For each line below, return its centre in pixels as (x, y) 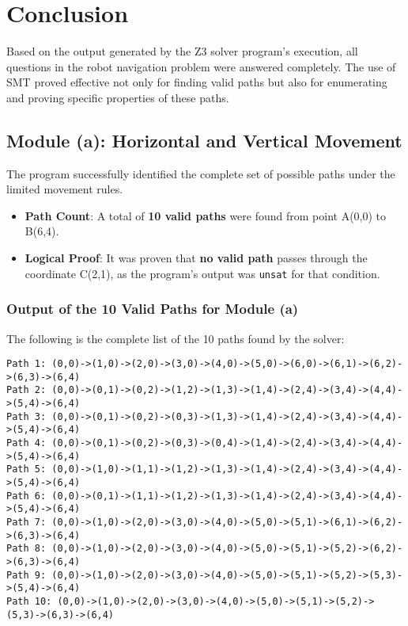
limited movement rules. (65, 189)
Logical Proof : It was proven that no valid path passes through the (196, 258)
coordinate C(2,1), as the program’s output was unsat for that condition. (202, 273)
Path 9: (26, 575)
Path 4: (26, 443)
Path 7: (26, 523)
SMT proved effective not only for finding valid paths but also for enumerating (197, 82)
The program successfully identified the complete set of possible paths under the (201, 173)
